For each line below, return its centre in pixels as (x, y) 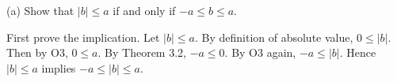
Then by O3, (37, 52)
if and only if (144, 10)
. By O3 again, (260, 52)
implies (59, 67)
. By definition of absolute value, (274, 37)
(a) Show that (40, 10)
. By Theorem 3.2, (142, 52)
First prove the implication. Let (83, 37)
